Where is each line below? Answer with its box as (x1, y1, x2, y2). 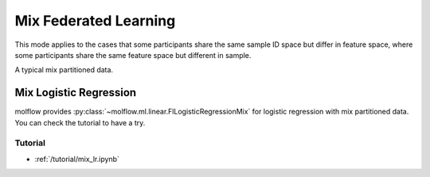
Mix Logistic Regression (14, 86, 137, 99)
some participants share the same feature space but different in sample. (14, 50, 252, 60)
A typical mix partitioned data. (14, 65, 114, 75)
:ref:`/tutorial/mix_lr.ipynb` (34, 154, 119, 164)
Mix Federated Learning (14, 12, 176, 29)
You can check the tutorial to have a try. (14, 117, 146, 127)
